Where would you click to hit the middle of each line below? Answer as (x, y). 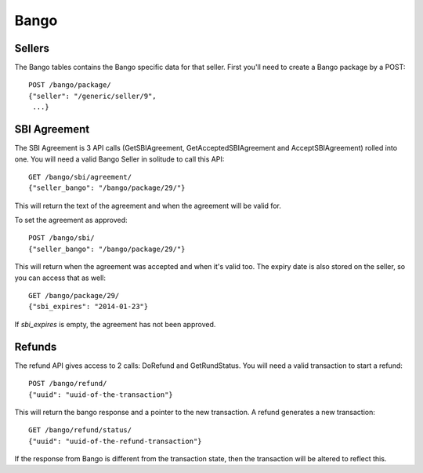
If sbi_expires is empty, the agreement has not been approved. (115, 324)
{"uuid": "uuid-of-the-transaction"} (101, 395)
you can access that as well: (60, 278)
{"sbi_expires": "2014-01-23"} (89, 307)
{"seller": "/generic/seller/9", (92, 96)
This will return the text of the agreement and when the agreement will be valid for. (148, 206)
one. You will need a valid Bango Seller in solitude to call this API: (119, 159)
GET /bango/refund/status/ (80, 430)
